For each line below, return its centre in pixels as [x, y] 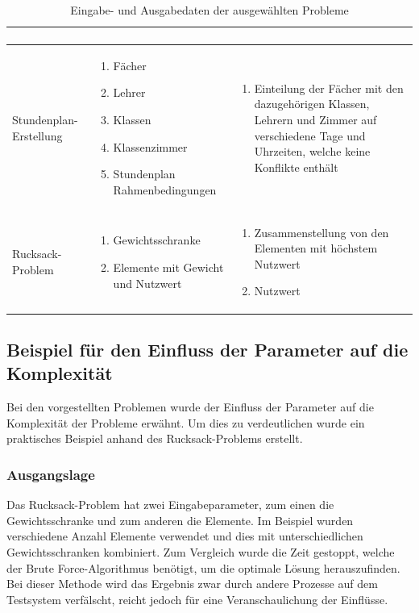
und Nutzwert [147, 283]
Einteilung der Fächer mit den [329, 88]
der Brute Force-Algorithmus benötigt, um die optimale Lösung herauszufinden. [203, 567]
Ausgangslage [51, 474]
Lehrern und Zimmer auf [315, 120]
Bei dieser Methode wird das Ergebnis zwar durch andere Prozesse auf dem [192, 584]
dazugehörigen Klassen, [312, 104]
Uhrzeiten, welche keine [312, 151]
